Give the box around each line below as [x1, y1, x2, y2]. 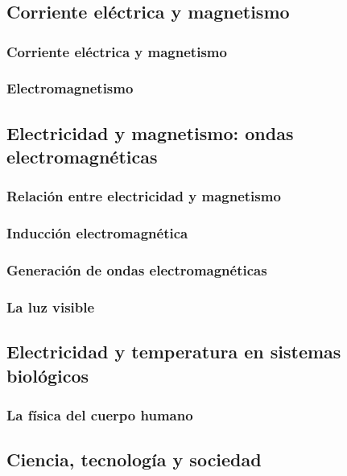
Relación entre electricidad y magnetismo [6, 186, 281, 206]
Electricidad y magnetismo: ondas [6, 120, 294, 145]
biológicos [6, 362, 89, 387]
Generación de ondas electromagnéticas [6, 260, 267, 280]
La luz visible [6, 296, 95, 317]
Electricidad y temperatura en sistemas [6, 339, 341, 364]
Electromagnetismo [6, 78, 134, 98]
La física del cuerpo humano [6, 404, 193, 424]
